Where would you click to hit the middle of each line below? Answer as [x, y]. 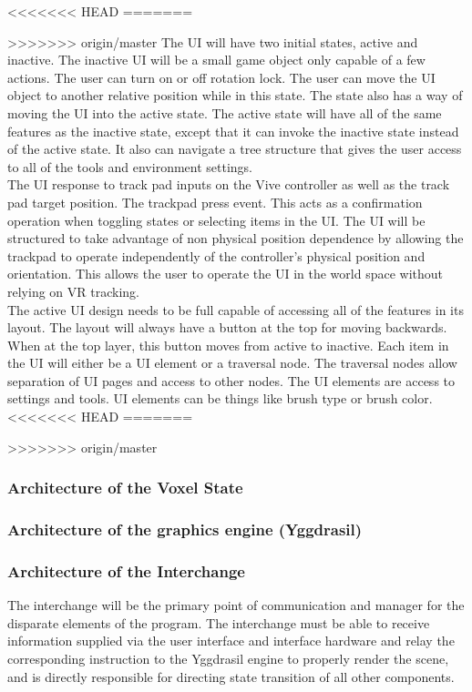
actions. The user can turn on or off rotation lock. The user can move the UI [221, 77]
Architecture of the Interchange [126, 570]
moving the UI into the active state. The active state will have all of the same [225, 112]
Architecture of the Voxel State [125, 488]
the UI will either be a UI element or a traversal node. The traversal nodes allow [232, 363]
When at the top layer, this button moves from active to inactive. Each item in [228, 345]
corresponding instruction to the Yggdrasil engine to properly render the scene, [228, 658]
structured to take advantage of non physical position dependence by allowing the [236, 238]
